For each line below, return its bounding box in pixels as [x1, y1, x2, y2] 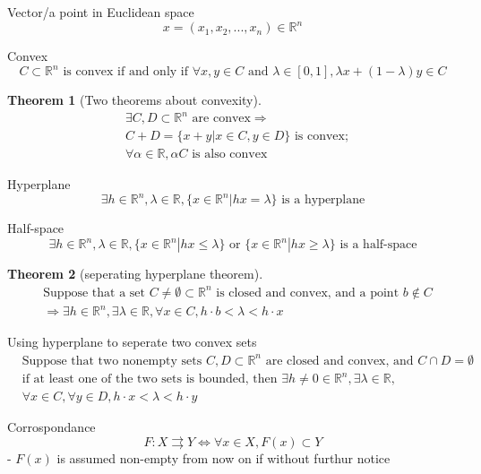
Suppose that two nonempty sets [21, 354, 202, 367]
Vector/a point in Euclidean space [7, 3, 194, 21]
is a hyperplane [281, 194, 365, 207]
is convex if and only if [63, 65, 189, 79]
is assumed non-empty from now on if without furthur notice [56, 449, 391, 467]
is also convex [192, 148, 268, 161]
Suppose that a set [43, 286, 145, 299]
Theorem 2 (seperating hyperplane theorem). [7, 264, 263, 283]
